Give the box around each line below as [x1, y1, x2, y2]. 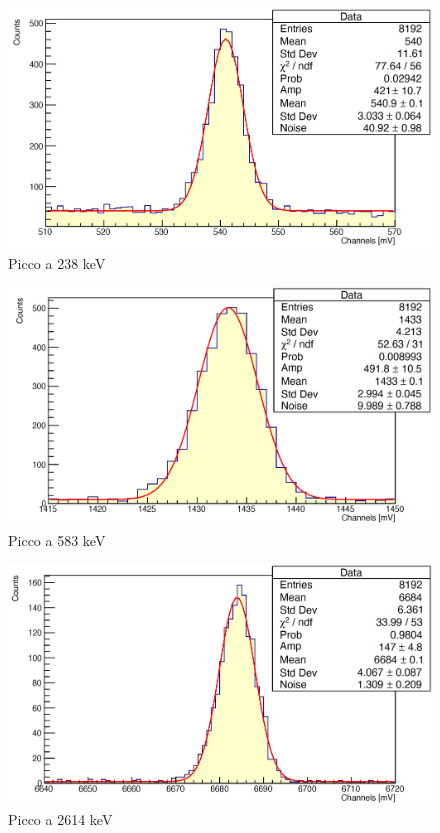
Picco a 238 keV [8, 252, 106, 273]
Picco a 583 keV [8, 529, 106, 550]
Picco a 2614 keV [8, 808, 113, 829]
